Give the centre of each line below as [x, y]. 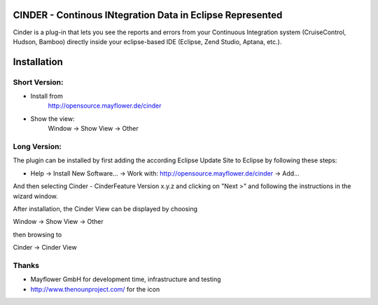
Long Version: [37, 147]
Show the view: [52, 118]
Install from [47, 96]
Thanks [26, 265]
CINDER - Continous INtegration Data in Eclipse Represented [148, 15]
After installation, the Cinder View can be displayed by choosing [105, 208]
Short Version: [38, 82]
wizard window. [36, 196]
